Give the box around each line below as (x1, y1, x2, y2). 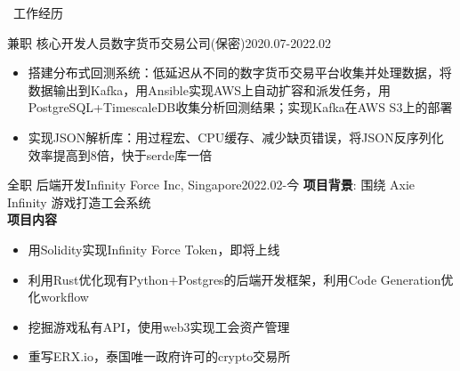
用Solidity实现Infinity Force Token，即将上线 (28, 239, 280, 258)
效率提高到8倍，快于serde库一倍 (28, 145, 213, 164)
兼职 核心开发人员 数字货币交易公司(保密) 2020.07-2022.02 (7, 33, 332, 52)
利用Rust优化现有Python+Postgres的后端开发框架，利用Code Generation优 (28, 270, 454, 288)
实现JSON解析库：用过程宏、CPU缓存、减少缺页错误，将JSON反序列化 (28, 127, 444, 146)
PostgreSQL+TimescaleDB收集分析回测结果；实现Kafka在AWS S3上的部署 (28, 98, 453, 117)
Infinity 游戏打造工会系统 (7, 192, 151, 211)
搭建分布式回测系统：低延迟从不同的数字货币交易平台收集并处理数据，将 (28, 63, 452, 82)
